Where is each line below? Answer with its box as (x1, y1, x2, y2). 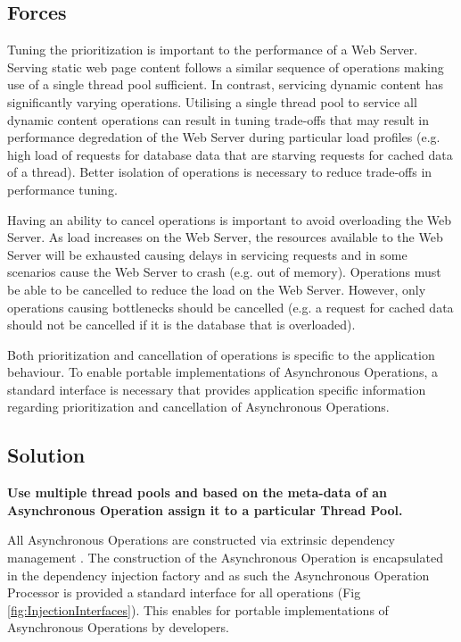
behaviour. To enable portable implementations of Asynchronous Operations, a (7, 363, 439, 381)
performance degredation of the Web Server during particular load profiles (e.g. (7, 128, 440, 146)
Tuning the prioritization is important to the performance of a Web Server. (7, 40, 418, 59)
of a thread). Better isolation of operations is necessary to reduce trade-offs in (7, 163, 432, 181)
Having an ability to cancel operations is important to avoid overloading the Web (7, 210, 452, 229)
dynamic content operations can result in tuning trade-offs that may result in (7, 110, 429, 129)
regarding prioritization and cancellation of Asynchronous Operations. (7, 397, 390, 416)
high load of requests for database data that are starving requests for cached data (7, 145, 453, 163)
